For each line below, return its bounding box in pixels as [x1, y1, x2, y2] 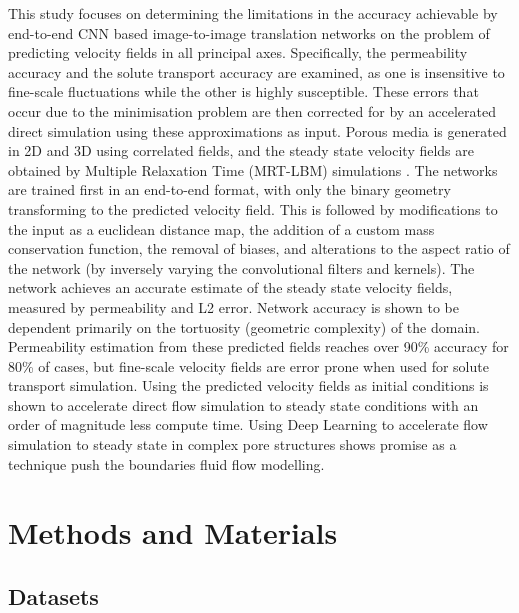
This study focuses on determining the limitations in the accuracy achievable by [8, 3, 498, 23]
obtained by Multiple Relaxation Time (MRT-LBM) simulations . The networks [8, 159, 498, 180]
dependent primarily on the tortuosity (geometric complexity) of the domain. [8, 316, 480, 337]
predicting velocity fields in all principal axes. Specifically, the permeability [8, 42, 468, 63]
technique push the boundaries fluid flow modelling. [8, 453, 325, 474]
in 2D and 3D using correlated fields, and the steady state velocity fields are [8, 140, 474, 161]
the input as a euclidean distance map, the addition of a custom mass [8, 218, 435, 239]
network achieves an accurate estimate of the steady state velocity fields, [8, 277, 453, 298]
